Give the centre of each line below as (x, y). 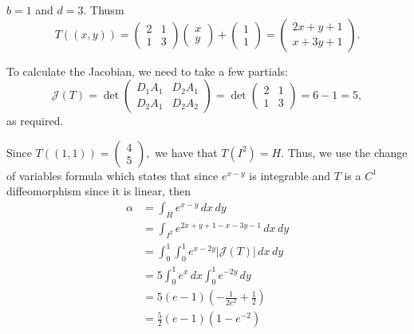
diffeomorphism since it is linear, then (99, 191)
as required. (35, 121)
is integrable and (290, 175)
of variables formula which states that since (112, 175)
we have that (186, 152)
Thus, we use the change (347, 152)
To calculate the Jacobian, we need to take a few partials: (147, 71)
